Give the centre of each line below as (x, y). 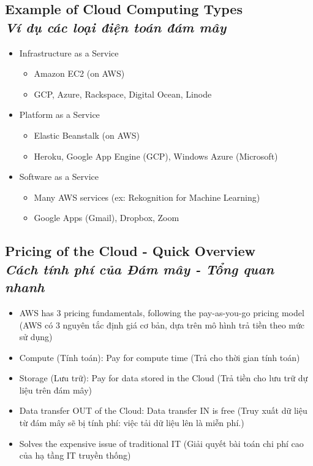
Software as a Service (59, 177)
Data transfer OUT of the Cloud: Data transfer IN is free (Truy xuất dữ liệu (163, 410)
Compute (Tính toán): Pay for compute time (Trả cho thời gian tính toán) (160, 357)
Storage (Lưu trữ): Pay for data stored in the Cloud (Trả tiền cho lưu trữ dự (164, 378)
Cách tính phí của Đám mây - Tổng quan (140, 269)
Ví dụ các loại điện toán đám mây (116, 27)
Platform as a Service (59, 115)
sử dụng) (36, 337)
